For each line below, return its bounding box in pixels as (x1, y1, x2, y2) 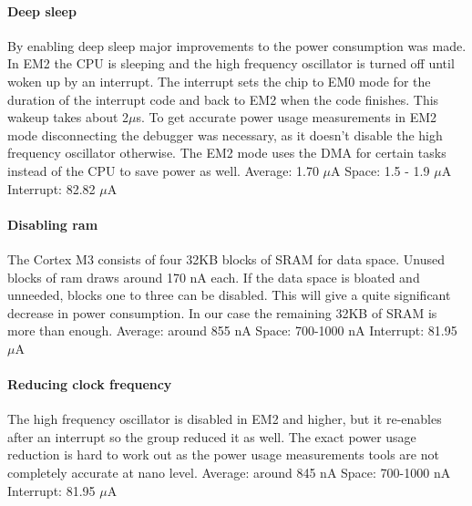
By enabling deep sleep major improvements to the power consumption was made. (7, 36, 467, 55)
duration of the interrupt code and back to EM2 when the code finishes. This (7, 89, 439, 108)
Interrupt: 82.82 (7, 179, 96, 198)
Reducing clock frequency (7, 375, 172, 394)
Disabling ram (7, 214, 98, 233)
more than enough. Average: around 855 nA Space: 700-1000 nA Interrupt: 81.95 (7, 321, 457, 340)
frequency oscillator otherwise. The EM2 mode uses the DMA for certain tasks (7, 143, 446, 162)
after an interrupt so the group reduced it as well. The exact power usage (7, 427, 416, 446)
